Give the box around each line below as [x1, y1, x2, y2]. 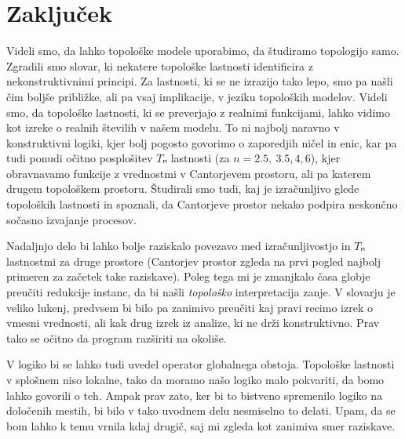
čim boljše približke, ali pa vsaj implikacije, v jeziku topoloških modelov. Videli [6, 88, 388, 104]
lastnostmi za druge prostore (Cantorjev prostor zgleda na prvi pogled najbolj [6, 252, 381, 269]
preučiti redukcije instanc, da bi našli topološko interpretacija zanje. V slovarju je [6, 284, 396, 300]
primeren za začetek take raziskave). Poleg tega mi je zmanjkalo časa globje [6, 268, 370, 285]
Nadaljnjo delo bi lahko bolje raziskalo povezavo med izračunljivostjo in [6, 238, 351, 254]
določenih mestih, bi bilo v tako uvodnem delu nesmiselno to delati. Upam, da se [6, 402, 396, 419]
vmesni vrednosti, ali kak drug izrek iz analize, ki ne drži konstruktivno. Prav [6, 314, 380, 331]
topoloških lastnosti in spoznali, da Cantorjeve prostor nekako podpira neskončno [6, 196, 398, 212]
